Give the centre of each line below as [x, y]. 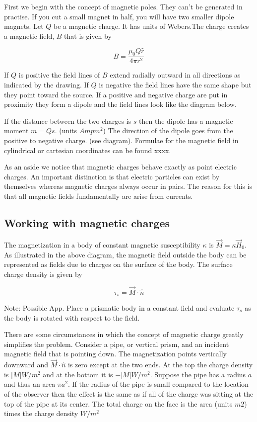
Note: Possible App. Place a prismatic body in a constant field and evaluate [119, 308]
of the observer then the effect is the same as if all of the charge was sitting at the [129, 393]
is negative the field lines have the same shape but [175, 85]
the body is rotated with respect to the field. [72, 317]
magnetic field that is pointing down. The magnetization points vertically [115, 354]
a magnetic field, [29, 36]
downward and [26, 365]
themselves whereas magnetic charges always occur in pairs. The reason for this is [128, 186]
